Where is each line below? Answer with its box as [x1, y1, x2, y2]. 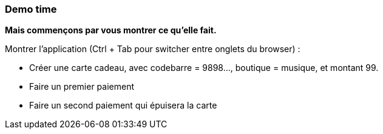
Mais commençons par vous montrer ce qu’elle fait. [5, 25, 217, 36]
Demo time [5, 3, 57, 15]
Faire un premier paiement [29, 81, 134, 92]
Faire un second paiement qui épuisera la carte [29, 100, 217, 111]
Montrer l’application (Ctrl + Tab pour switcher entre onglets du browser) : [5, 44, 300, 55]
